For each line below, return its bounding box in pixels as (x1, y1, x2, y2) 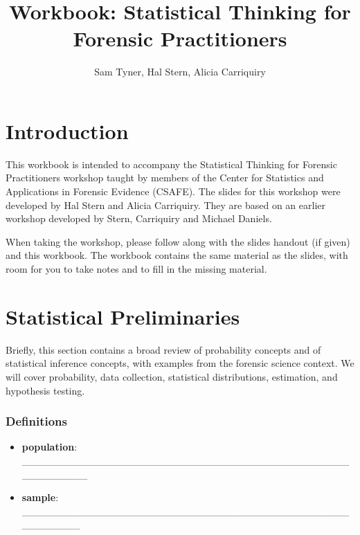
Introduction (6, 116, 129, 145)
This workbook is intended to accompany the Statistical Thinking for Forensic (6, 156, 337, 171)
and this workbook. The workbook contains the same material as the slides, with (6, 248, 348, 262)
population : (21, 439, 78, 454)
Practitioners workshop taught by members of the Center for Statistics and (6, 170, 324, 185)
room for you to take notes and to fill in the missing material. (6, 262, 267, 275)
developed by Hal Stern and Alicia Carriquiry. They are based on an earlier (6, 197, 325, 212)
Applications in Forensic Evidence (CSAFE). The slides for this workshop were (6, 184, 341, 199)
